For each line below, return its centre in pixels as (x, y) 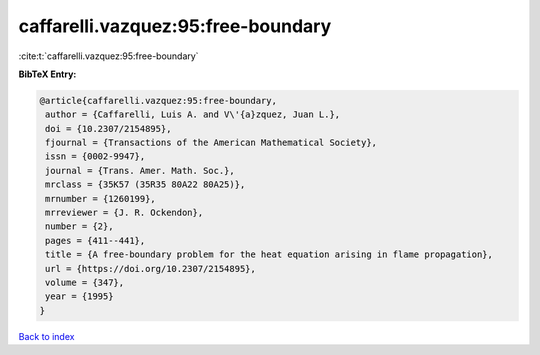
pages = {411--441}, (95, 240)
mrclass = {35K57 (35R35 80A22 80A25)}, (145, 184)
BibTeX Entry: (47, 74)
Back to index (46, 336)
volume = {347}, (85, 282)
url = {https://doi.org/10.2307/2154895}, (151, 268)
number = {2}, (79, 226)
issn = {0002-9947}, (95, 156)
